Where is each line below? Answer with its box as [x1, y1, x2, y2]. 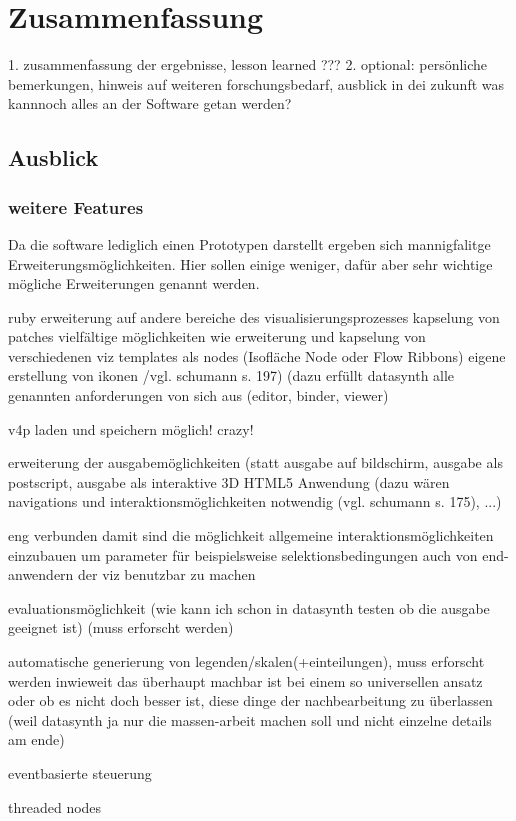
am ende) [8, 729, 65, 750]
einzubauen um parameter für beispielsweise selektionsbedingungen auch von [8, 544, 478, 565]
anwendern [8, 564, 74, 585]
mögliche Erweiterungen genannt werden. [8, 273, 260, 294]
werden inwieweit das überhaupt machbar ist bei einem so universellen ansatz [8, 670, 483, 691]
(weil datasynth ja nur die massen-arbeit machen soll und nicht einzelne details [8, 709, 492, 730]
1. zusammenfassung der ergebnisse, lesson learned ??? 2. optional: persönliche [8, 54, 488, 75]
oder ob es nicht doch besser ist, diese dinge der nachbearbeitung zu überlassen [8, 690, 493, 711]
